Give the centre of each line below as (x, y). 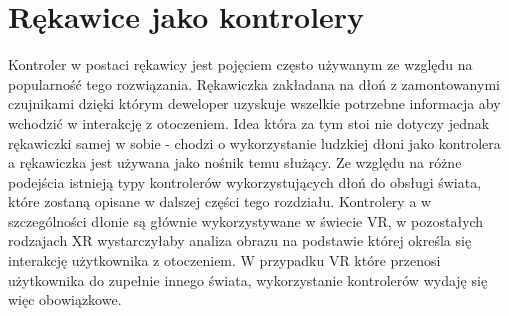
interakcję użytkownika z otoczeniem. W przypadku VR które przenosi (224, 260)
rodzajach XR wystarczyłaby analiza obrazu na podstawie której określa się (240, 240)
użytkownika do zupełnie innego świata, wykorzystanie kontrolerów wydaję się (248, 279)
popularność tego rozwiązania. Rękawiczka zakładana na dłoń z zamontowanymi (254, 83)
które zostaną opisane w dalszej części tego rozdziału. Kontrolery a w (220, 201)
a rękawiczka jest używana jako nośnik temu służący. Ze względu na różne (235, 162)
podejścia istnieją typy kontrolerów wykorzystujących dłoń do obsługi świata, (245, 181)
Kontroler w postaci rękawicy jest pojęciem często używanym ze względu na (240, 64)
